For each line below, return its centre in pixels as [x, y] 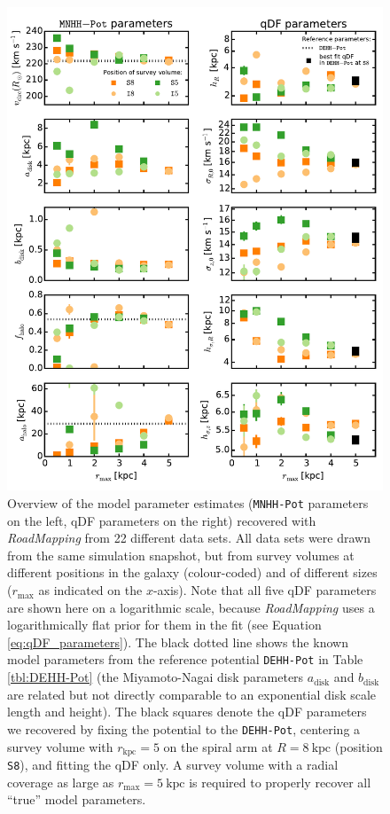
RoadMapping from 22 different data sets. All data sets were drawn [189, 538]
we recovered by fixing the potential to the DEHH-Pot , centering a [184, 728]
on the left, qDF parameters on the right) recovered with [162, 520]
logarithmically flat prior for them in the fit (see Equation [164, 625]
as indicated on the [90, 590]
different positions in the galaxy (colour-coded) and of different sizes [192, 572]
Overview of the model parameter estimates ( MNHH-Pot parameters [188, 503]
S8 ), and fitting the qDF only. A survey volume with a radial [173, 764]
